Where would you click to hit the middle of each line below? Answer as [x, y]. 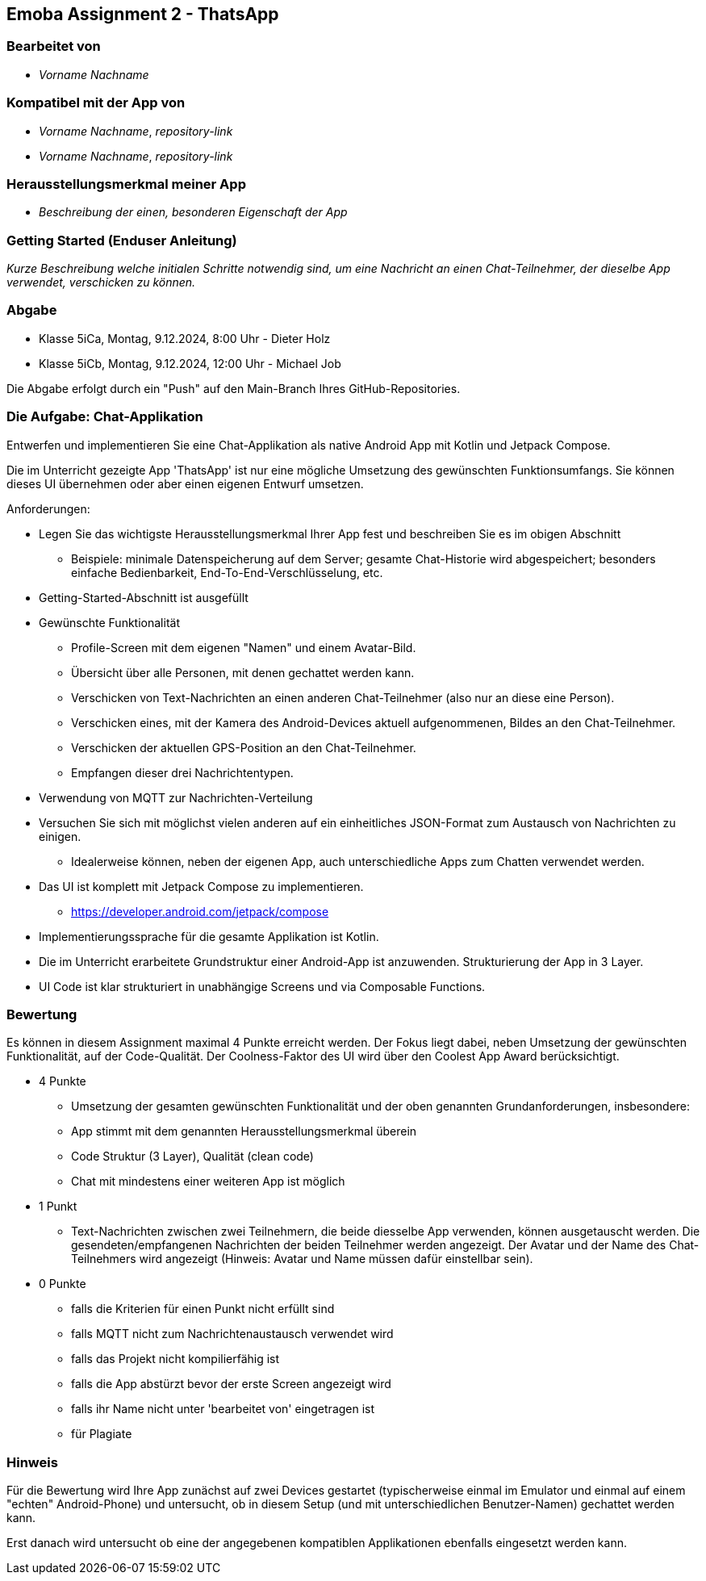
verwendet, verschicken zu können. [101, 282]
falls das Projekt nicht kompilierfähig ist [175, 1359]
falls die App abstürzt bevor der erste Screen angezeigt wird [231, 1384]
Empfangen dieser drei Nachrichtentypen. [182, 772]
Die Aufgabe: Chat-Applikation [105, 417]
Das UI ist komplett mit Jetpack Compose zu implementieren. [201, 886]
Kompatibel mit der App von [96, 103]
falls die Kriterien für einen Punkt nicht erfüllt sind [203, 1309]
